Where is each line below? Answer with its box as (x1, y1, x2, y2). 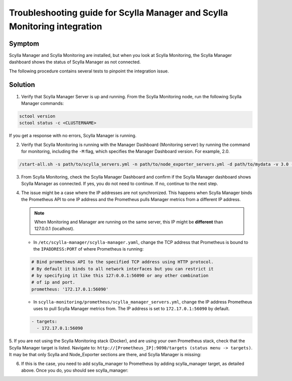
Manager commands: (21, 100, 64, 106)
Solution (9, 81, 35, 89)
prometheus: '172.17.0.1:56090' (31, 286, 109, 292)
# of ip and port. (31, 280, 75, 285)
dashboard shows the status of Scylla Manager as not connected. (9, 59, 141, 65)
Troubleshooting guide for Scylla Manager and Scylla (9, 7, 228, 18)
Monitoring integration (9, 21, 102, 32)
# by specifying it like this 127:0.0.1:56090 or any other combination (31, 272, 209, 278)
